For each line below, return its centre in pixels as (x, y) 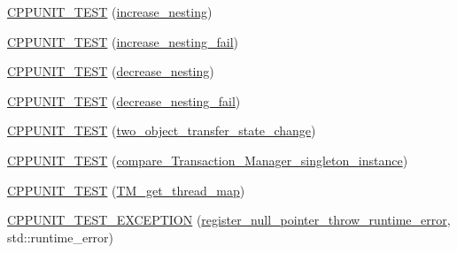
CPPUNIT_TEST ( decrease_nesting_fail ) (124, 100)
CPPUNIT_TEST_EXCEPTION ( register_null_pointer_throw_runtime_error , (229, 220)
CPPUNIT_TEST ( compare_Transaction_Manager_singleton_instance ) (208, 160)
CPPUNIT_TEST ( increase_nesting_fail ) (123, 41)
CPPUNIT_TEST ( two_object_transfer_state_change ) (162, 130)
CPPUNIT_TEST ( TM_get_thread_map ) (126, 190)
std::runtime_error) (61, 237)
